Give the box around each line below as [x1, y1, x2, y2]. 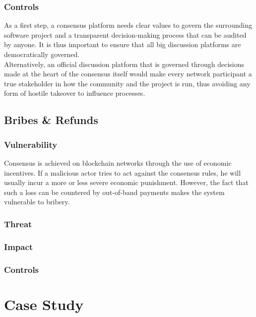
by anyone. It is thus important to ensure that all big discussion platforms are [4, 39, 241, 50]
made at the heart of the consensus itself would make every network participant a [4, 68, 252, 79]
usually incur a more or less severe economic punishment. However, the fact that [4, 177, 249, 188]
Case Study [4, 294, 84, 314]
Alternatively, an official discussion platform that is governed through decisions [4, 59, 245, 69]
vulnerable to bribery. [4, 196, 70, 207]
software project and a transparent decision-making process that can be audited [4, 29, 247, 40]
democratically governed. [4, 49, 80, 59]
